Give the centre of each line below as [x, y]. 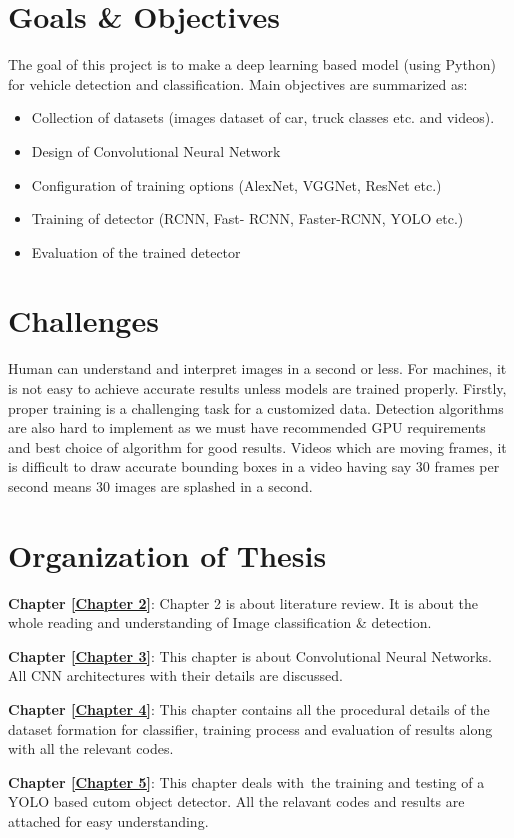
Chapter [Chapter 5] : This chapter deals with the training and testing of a [246, 781]
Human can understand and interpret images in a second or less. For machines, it [257, 368]
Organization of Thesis [167, 554]
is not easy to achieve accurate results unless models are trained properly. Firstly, [257, 388]
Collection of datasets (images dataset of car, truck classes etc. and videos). [263, 117]
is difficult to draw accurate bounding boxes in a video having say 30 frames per [254, 466]
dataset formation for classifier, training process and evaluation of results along [250, 728]
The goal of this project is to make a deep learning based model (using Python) [252, 64]
